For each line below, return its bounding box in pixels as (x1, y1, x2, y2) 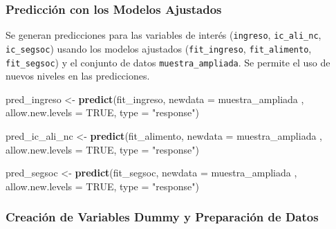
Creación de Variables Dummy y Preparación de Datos (6, 208, 319, 226)
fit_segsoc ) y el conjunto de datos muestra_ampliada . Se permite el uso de (6, 55, 330, 69)
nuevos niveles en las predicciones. (6, 68, 150, 83)
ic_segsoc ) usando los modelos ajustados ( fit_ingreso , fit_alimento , (6, 41, 312, 55)
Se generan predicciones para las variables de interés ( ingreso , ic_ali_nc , (6, 28, 321, 42)
